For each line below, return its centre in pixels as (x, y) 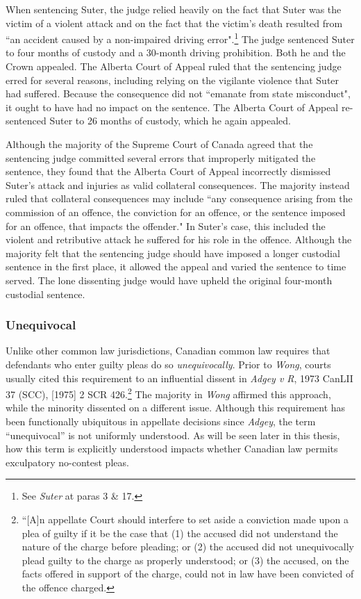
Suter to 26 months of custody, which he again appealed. (170, 121)
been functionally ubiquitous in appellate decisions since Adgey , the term (161, 421)
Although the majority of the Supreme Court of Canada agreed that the (159, 144)
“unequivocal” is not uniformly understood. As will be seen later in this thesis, (173, 435)
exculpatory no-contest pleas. (67, 462)
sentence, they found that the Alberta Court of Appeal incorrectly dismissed (168, 171)
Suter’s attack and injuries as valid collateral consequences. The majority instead (178, 184)
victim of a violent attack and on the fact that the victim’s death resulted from (174, 23)
